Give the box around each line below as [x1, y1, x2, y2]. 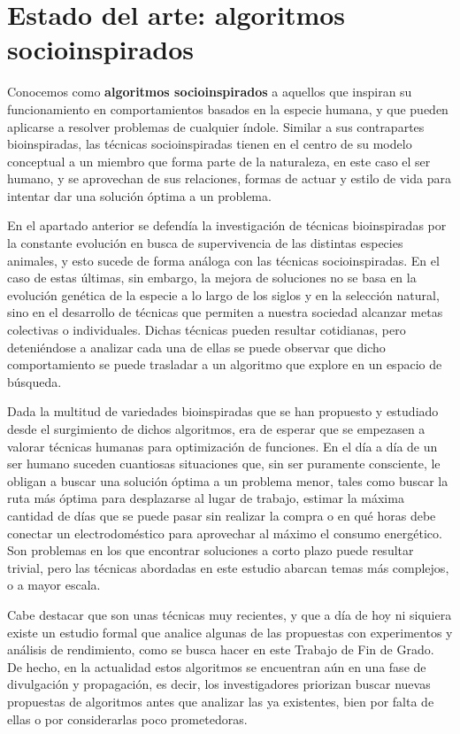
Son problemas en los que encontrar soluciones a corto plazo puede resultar [7, 541, 414, 560]
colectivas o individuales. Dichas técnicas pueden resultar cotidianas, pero [7, 321, 406, 339]
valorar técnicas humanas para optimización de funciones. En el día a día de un [7, 437, 438, 455]
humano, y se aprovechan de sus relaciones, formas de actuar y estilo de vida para [7, 169, 451, 188]
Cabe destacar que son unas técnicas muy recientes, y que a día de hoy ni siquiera [7, 605, 452, 623]
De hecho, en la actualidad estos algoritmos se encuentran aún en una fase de [7, 657, 426, 676]
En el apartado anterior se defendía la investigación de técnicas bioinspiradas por [7, 216, 447, 235]
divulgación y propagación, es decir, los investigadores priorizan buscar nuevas [7, 675, 431, 693]
